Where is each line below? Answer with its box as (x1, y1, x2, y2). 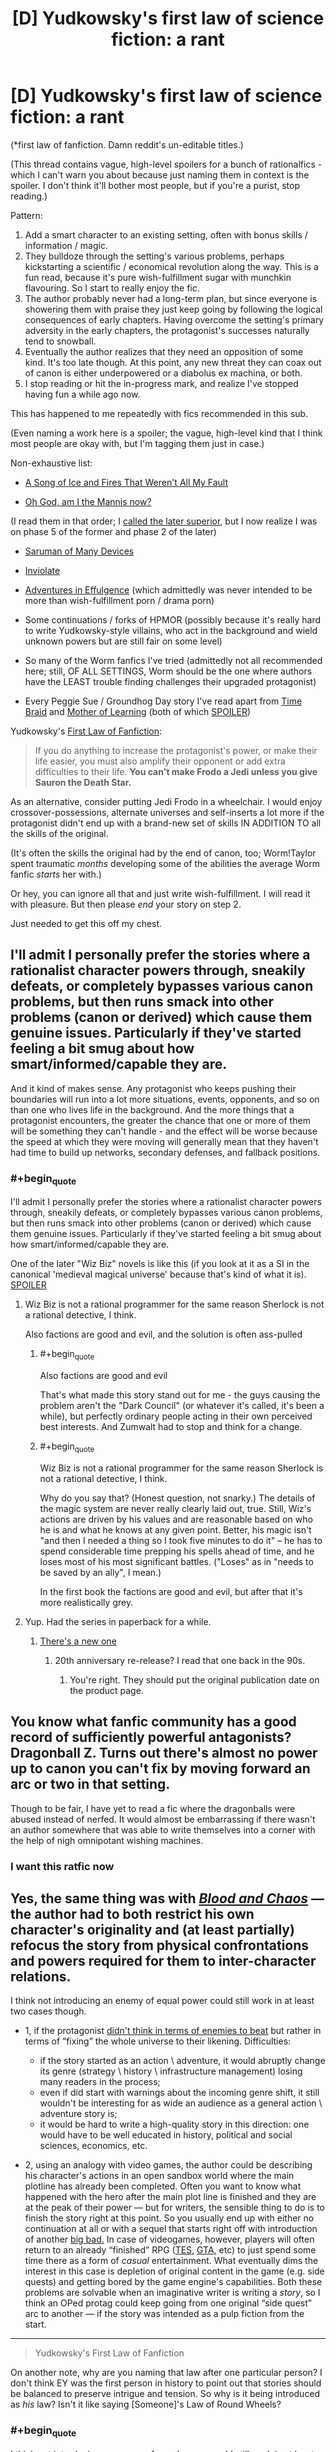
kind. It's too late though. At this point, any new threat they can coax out (24, 356, 322, 368)
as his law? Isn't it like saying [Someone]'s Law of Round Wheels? (10, 2398, 282, 2411)
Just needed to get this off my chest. (10, 917, 163, 929)
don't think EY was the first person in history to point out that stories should (10, 2377, 322, 2389)
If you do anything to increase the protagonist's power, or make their (34, 744, 318, 756)
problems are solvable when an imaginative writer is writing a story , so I (24, 2287, 321, 2299)
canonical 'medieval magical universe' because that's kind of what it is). (10, 1268, 307, 1281)
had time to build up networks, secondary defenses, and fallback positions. (10, 1146, 321, 1158)
